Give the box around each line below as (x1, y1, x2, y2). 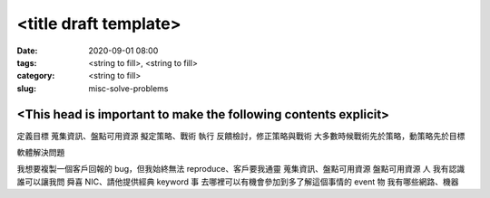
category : (16, 71, 55, 81)
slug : (16, 82, 36, 94)
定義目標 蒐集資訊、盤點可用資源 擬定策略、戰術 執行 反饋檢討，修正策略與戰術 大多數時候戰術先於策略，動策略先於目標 (16, 130, 465, 141)
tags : (16, 57, 37, 68)
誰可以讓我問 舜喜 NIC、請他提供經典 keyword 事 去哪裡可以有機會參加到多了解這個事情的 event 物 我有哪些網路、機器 (16, 176, 459, 187)
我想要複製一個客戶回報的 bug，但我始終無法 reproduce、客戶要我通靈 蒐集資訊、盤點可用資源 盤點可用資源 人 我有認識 (16, 164, 465, 174)
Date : (16, 45, 38, 56)
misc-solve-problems (88, 82, 169, 94)
